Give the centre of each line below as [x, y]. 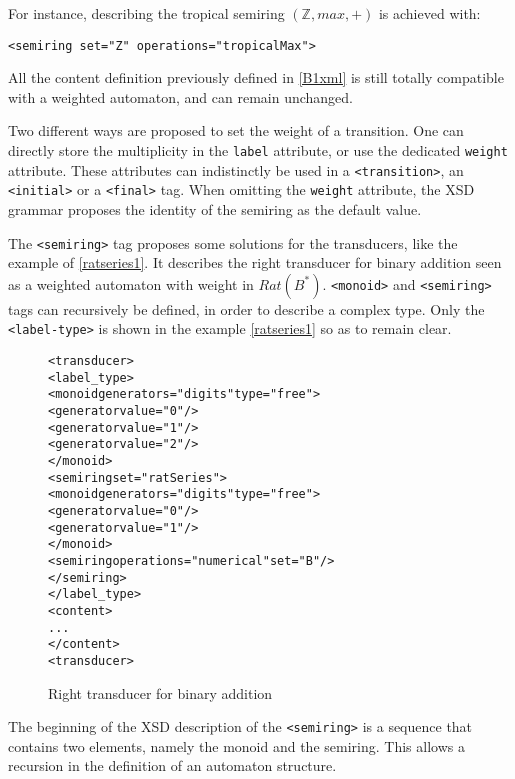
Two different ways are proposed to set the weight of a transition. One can [236, 130]
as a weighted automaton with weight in [131, 283]
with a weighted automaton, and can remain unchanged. [181, 96]
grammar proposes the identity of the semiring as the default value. [215, 209]
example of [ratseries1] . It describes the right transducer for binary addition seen [255, 262]
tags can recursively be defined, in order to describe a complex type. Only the [246, 308]
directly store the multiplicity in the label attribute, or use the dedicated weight [258, 150]
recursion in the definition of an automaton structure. [172, 765]
